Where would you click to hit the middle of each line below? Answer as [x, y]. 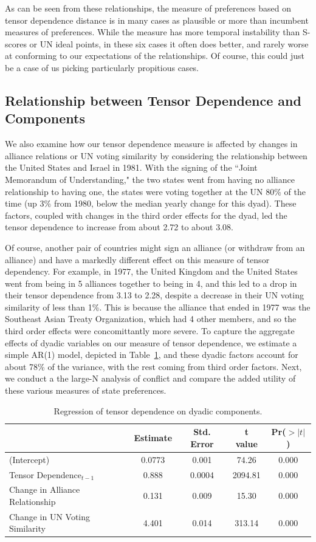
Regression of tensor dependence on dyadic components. [158, 410]
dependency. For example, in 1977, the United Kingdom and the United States [151, 271]
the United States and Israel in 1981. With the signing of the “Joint [131, 167]
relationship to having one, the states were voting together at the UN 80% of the [155, 191]
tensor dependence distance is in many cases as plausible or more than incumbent [157, 20]
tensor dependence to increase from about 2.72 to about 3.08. [119, 227]
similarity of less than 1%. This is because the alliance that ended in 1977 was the [158, 307]
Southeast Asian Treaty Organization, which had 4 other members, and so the [151, 319]
